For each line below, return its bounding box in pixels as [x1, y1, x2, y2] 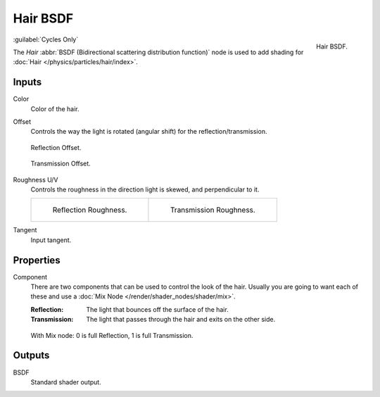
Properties [13, 254, 61, 266]
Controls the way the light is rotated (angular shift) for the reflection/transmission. [30, 127, 267, 136]
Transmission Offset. [30, 159, 91, 168]
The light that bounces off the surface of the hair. [86, 305, 229, 313]
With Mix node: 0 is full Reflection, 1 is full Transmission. [30, 331, 194, 339]
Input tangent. [30, 236, 72, 244]
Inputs [13, 76, 42, 88]
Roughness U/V [13, 175, 58, 184]
